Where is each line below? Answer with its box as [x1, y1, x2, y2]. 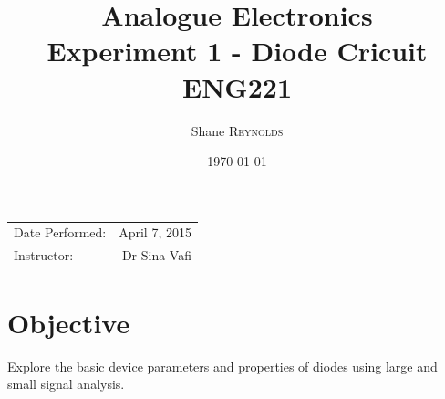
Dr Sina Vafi [121, 246, 191, 265]
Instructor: [14, 246, 74, 265]
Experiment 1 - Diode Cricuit [47, 32, 428, 69]
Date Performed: [14, 223, 107, 242]
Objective [7, 303, 130, 341]
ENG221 [182, 68, 292, 105]
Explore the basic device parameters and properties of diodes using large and [7, 356, 438, 375]
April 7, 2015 [119, 223, 191, 242]
